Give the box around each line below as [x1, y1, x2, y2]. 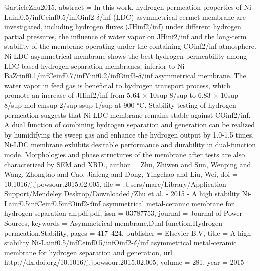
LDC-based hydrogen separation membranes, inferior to [4, 60, 175, 71]
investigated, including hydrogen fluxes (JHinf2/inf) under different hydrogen [4, 21, 241, 32]
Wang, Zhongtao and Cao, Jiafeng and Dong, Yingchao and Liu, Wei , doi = [4, 169, 238, 179]
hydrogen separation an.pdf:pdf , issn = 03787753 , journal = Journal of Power [4, 208, 242, 218]
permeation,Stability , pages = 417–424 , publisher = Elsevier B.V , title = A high [4, 227, 251, 238]
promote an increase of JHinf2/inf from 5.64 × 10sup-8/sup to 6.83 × [4, 90, 219, 100]
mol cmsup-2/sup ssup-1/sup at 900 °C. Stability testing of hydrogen [24, 99, 236, 110]
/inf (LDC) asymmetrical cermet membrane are [99, 11, 246, 22]
